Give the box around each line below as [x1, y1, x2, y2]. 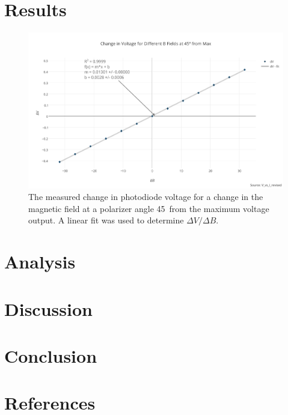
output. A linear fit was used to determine [28, 214, 184, 226]
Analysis [4, 249, 76, 274]
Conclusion [4, 343, 97, 368]
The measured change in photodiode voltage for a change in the [28, 190, 263, 203]
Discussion [4, 296, 93, 321]
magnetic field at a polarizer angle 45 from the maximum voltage [28, 202, 269, 214]
